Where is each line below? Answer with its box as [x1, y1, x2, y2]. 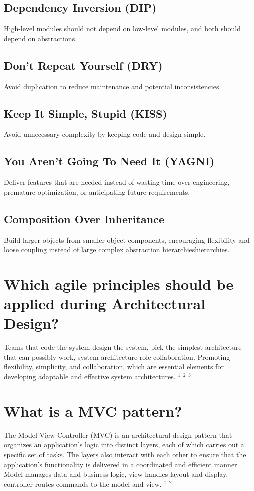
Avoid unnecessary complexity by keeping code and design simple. [4, 129, 206, 139]
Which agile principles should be [4, 273, 234, 294]
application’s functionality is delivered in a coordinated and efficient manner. [4, 459, 239, 469]
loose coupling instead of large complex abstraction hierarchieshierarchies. [4, 244, 230, 255]
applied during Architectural [4, 293, 206, 314]
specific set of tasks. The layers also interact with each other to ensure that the [4, 449, 246, 459]
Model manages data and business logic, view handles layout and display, [4, 469, 228, 479]
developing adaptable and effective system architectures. [4, 371, 176, 382]
